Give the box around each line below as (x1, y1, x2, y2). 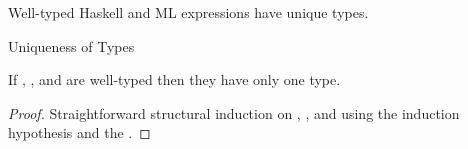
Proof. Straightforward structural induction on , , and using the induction (8, 102, 460, 123)
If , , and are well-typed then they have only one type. (8, 69, 341, 90)
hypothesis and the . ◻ (8, 122, 151, 143)
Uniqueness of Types (8, 35, 135, 56)
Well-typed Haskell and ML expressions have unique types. (8, 2, 369, 22)
